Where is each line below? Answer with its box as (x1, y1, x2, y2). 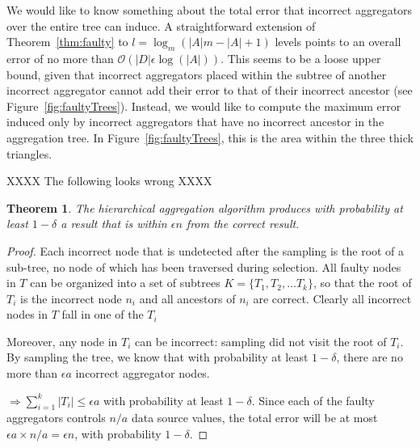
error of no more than (6, 49, 114, 66)
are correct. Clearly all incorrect (253, 290, 412, 306)
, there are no (336, 349, 403, 366)
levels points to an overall (275, 33, 401, 50)
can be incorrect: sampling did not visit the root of (135, 332, 387, 349)
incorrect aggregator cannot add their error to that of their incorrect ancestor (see (6, 82, 413, 99)
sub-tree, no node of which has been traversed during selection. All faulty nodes (6, 258, 401, 275)
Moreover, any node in (6, 332, 118, 349)
